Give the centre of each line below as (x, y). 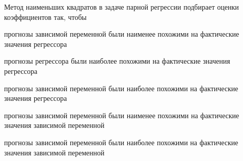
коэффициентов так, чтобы (46, 17)
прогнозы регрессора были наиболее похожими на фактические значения (117, 61)
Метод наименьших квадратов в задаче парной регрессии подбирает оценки (121, 7)
